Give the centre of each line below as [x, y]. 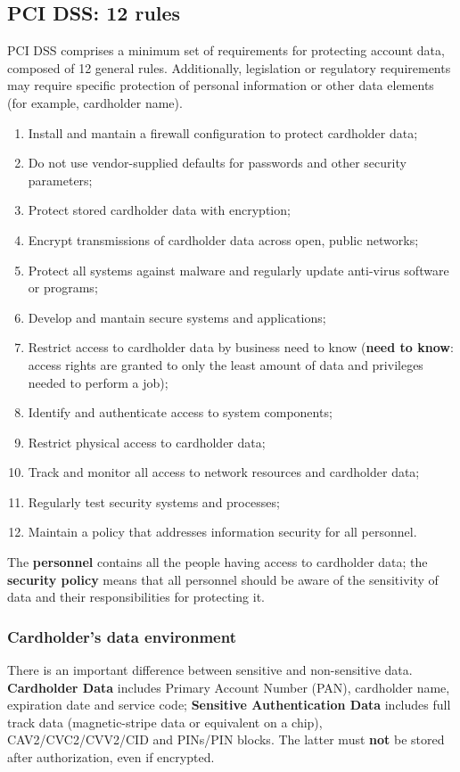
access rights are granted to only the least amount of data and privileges [226, 364]
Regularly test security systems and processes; [154, 501]
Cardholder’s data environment [122, 636]
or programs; [63, 287]
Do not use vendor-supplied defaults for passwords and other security [217, 163]
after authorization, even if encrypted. [111, 757]
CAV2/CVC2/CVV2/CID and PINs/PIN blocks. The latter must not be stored [226, 739]
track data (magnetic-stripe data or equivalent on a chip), [165, 722]
